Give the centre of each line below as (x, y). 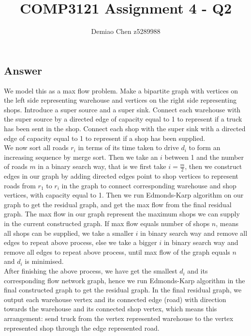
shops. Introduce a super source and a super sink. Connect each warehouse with (122, 109)
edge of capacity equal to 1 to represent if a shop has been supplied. (105, 138)
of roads (16, 166)
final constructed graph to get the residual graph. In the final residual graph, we (123, 290)
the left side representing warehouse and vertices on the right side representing (120, 100)
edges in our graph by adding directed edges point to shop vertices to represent (121, 176)
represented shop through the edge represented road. (82, 328)
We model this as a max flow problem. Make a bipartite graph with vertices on (121, 90)
